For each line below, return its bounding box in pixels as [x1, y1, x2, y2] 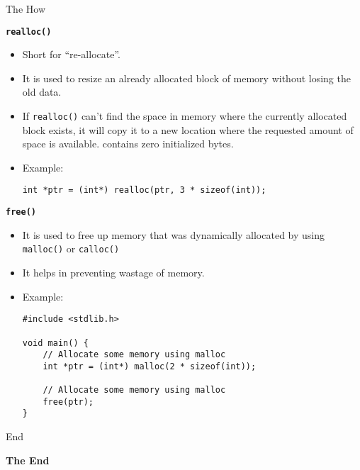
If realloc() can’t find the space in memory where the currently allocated [22, 108, 347, 123]
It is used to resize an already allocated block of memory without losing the [22, 70, 351, 85]
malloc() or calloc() [22, 241, 120, 256]
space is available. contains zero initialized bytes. [22, 136, 234, 151]
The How [6, 1, 45, 16]
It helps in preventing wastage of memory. [22, 265, 205, 280]
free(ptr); [43, 396, 94, 407]
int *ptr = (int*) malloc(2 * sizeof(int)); [43, 361, 257, 371]
